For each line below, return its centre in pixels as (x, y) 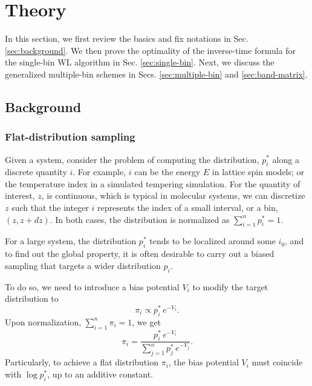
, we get (147, 321)
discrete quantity (36, 172)
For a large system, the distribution (71, 241)
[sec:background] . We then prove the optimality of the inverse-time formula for (151, 50)
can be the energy (167, 172)
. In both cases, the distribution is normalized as (140, 219)
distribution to (32, 298)
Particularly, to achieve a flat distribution (82, 362)
